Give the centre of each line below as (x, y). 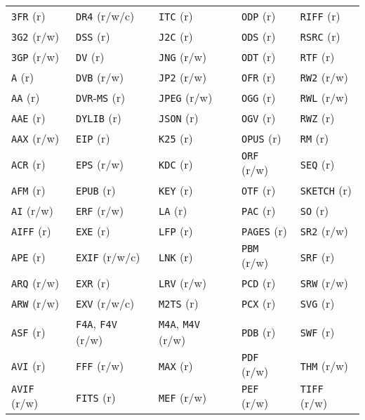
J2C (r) (176, 36)
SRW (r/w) (324, 283)
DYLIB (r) (99, 118)
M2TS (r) (179, 303)
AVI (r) (28, 366)
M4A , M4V (179, 323)
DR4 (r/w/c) (105, 16)
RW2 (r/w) (324, 77)
